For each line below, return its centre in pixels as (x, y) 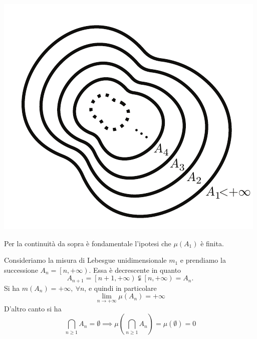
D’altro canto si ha (33, 308)
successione (21, 270)
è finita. (212, 243)
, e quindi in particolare (120, 288)
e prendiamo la (203, 260)
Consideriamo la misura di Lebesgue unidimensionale (85, 260)
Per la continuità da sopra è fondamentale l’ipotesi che (88, 243)
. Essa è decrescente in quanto (135, 270)
